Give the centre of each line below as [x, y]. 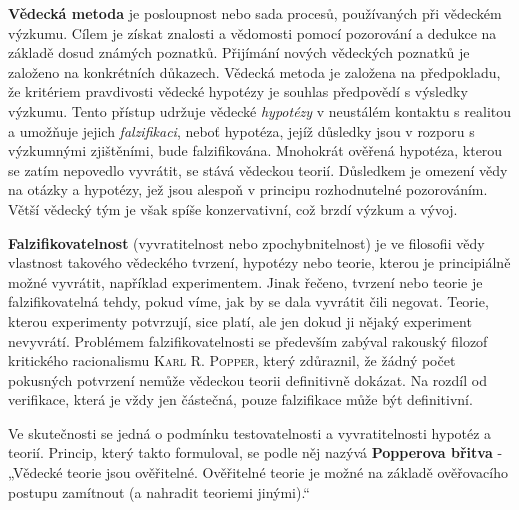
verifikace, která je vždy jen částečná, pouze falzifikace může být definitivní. [240, 399]
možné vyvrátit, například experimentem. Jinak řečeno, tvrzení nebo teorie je [245, 281]
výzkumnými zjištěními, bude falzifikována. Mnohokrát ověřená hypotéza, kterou [255, 150]
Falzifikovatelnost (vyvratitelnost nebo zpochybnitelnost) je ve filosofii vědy [246, 242]
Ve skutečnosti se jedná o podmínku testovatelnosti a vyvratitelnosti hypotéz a [250, 432]
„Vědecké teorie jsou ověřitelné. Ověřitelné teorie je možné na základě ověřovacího [258, 472]
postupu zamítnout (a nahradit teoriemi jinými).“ [159, 491]
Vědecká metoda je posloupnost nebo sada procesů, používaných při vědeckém [255, 13]
